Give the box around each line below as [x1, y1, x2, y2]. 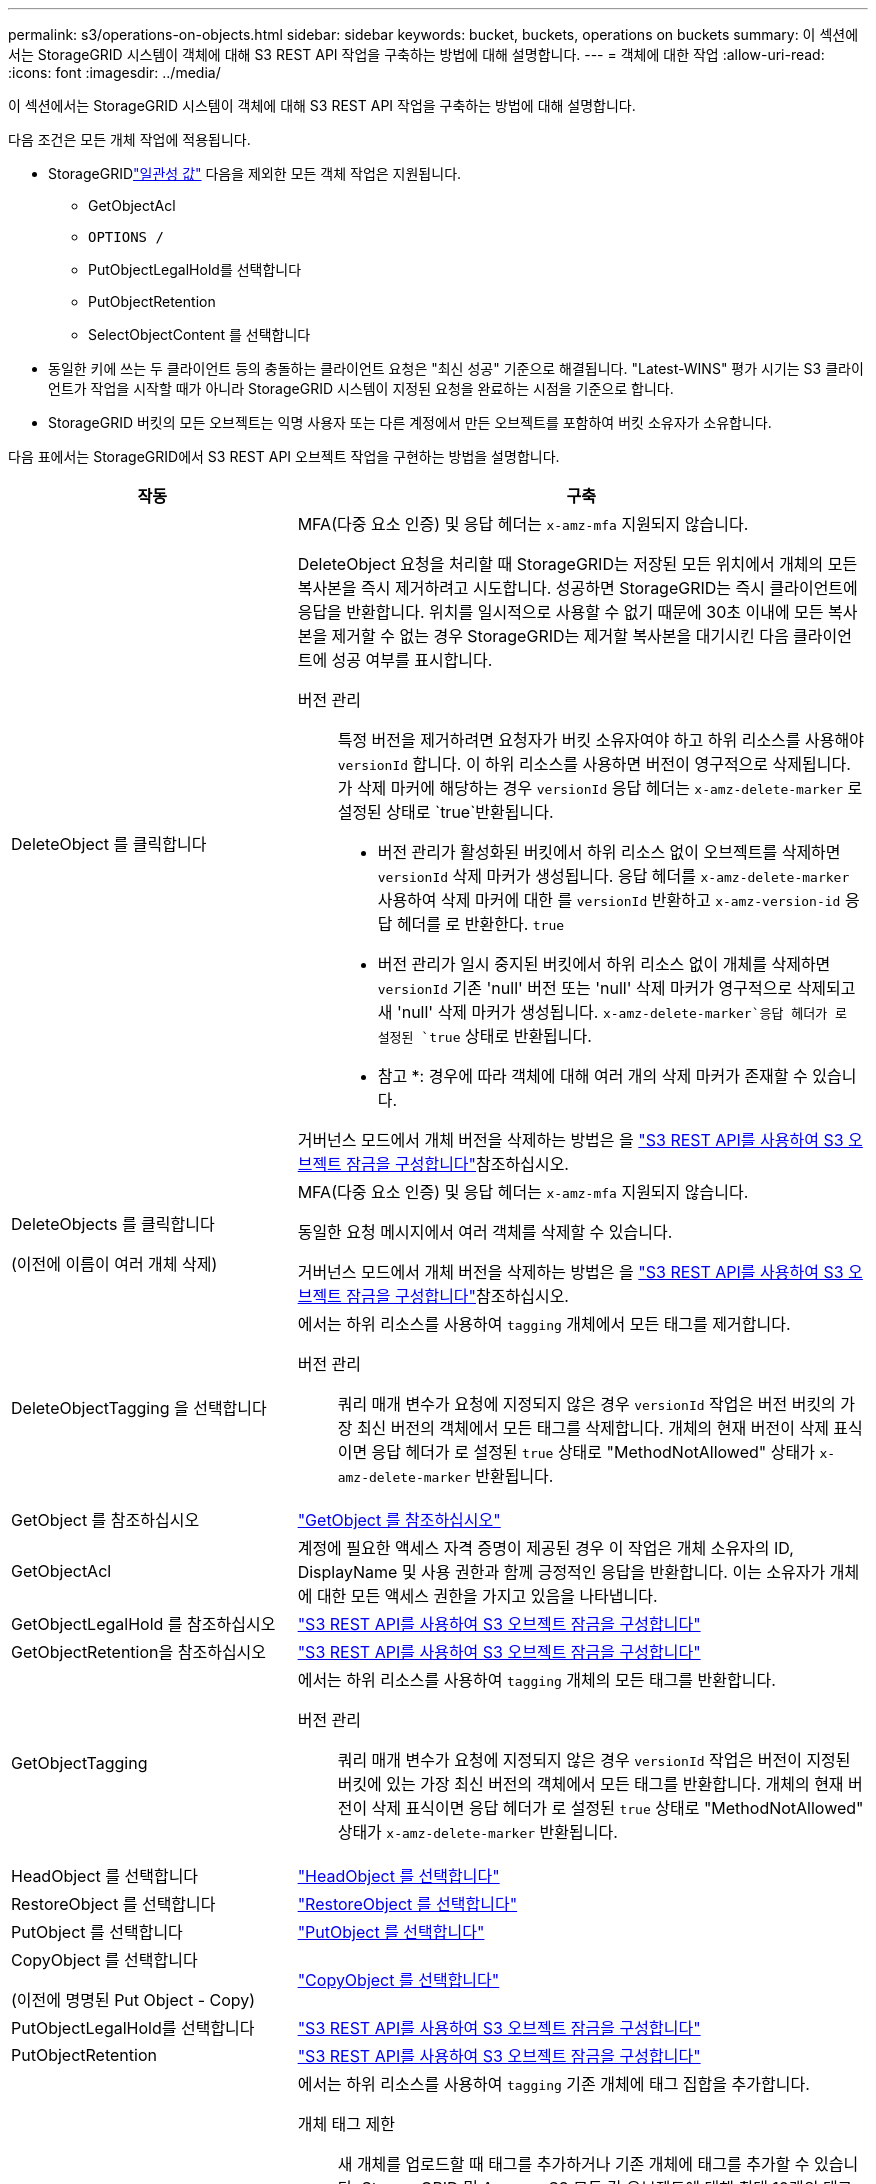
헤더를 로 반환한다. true [396, 914, 565, 934]
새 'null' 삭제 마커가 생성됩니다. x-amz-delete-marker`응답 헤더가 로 [377, 1002, 847, 1022]
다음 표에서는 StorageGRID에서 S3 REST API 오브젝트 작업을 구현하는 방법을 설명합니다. [8, 448, 560, 465]
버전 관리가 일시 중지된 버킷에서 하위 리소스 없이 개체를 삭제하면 [377, 954, 831, 974]
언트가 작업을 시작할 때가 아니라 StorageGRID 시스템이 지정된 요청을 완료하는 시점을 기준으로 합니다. [48, 380, 674, 397]
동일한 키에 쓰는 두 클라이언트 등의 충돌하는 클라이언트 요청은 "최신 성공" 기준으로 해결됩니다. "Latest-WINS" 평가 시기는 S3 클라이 [48, 360, 864, 377]
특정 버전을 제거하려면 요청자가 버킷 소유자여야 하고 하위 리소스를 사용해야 [337, 730, 864, 750]
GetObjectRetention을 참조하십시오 [11, 1642, 267, 1662]
